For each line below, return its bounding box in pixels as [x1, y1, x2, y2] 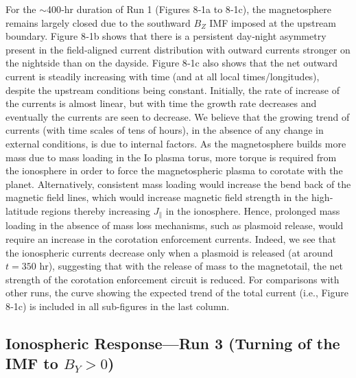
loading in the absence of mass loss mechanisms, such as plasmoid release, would [5, 218, 344, 233]
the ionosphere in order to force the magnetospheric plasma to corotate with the [5, 163, 343, 178]
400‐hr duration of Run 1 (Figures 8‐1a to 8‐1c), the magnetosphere [47, 2, 331, 16]
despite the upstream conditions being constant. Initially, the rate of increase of [5, 82, 340, 97]
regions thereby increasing [41, 203, 151, 217]
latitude [5, 203, 38, 217]
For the [5, 2, 36, 16]
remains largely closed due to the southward [5, 15, 191, 29]
